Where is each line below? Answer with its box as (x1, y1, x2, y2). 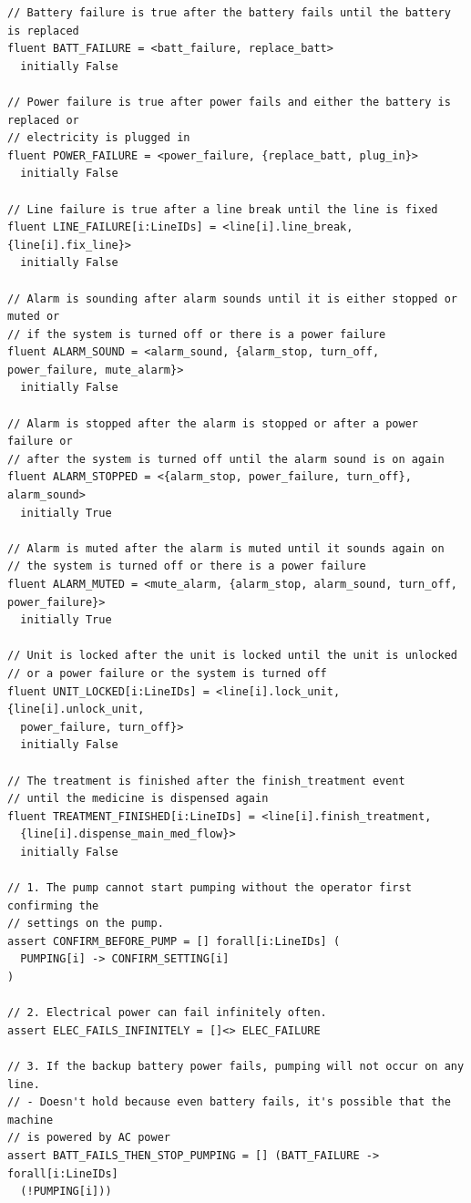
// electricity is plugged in (7, 131, 190, 145)
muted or (7, 310, 60, 324)
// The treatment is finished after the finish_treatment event (7, 774, 405, 787)
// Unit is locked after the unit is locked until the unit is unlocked (7, 649, 457, 663)
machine (7, 1113, 54, 1126)
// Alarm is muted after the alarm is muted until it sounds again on (7, 541, 445, 555)
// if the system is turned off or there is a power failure (7, 327, 386, 341)
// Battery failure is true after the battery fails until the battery (7, 6, 451, 19)
